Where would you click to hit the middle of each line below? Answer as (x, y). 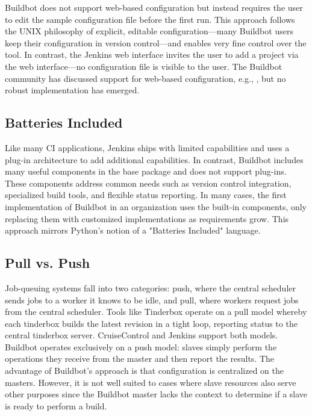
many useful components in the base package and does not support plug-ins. (146, 171)
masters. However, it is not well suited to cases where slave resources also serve (151, 382)
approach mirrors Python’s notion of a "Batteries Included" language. (133, 230)
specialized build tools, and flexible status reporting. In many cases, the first (146, 195)
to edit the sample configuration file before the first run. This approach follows (150, 19)
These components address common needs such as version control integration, (148, 183)
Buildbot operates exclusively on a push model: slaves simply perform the (141, 346)
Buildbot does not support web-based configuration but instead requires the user (154, 7)
